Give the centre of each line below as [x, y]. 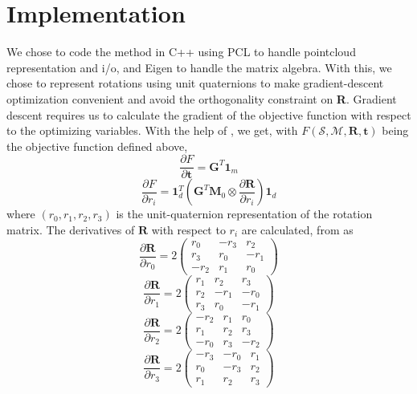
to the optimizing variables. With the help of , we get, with [152, 130]
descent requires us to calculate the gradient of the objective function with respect [209, 114]
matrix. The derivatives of [71, 229]
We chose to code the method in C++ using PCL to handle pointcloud [181, 52]
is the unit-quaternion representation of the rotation [244, 214]
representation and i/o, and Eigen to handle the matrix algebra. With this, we [199, 67]
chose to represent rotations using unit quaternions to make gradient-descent [195, 83]
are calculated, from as [297, 229]
